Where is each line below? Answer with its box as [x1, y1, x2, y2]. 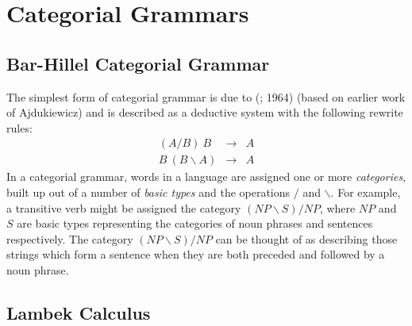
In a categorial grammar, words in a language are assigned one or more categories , [6, 168, 406, 185]
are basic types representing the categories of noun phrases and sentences [17, 215, 373, 232]
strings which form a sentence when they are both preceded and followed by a [6, 246, 385, 263]
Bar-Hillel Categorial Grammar [6, 51, 270, 75]
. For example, [330, 184, 401, 201]
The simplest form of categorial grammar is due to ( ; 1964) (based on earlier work [6, 88, 406, 105]
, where [319, 199, 356, 216]
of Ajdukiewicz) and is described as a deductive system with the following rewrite [6, 104, 403, 121]
